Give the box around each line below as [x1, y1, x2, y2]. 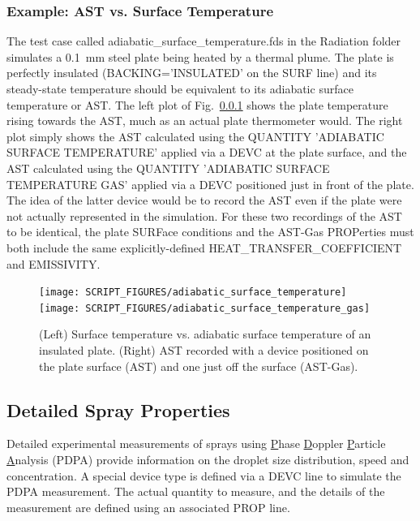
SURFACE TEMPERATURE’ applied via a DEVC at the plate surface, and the [6, 144, 407, 161]
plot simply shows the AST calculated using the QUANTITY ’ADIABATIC [6, 127, 384, 144]
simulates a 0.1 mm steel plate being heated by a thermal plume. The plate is [6, 48, 394, 65]
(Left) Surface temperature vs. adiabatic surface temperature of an [39, 325, 371, 342]
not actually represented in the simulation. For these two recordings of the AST [6, 207, 402, 224]
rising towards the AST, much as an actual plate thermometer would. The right [6, 112, 403, 129]
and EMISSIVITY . [6, 255, 101, 272]
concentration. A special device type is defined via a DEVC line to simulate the [6, 467, 401, 484]
